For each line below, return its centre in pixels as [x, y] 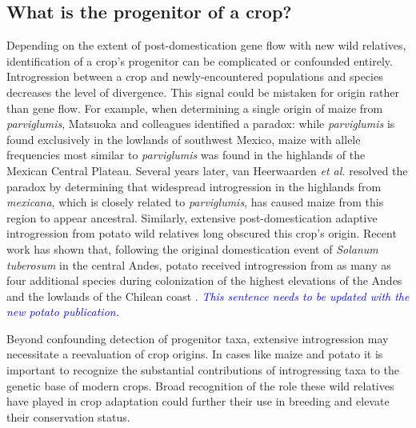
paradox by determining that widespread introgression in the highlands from [194, 186]
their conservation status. [68, 416]
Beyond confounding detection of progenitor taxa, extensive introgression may [198, 338]
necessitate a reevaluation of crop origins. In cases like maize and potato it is [195, 354]
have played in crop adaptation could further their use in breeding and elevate [198, 401]
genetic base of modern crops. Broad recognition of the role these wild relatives [200, 385]
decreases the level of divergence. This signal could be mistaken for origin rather [203, 92]
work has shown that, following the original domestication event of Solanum [192, 248]
